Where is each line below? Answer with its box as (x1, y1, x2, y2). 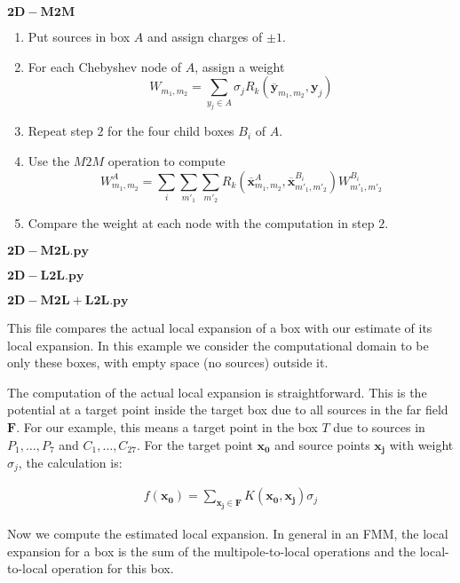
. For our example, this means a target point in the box (16, 417, 318, 436)
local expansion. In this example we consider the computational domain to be (7, 335, 429, 354)
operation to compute (107, 152, 226, 170)
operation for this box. (52, 559, 174, 578)
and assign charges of (147, 28, 263, 45)
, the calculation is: (18, 453, 123, 471)
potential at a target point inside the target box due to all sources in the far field (7, 400, 448, 419)
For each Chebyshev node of (28, 57, 181, 75)
